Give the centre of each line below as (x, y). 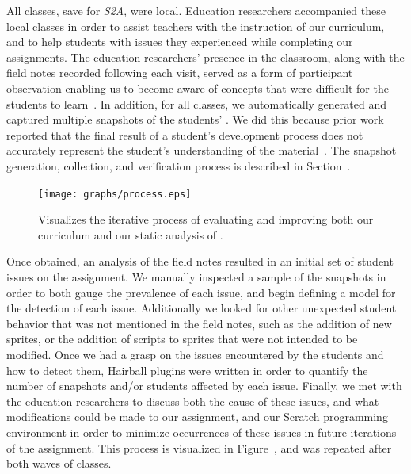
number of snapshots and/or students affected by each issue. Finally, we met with (204, 386)
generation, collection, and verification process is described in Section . (179, 165)
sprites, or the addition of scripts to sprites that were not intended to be (182, 339)
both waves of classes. (59, 463)
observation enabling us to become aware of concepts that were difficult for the (198, 88)
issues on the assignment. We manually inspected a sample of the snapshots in (196, 276)
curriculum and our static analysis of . (131, 234)
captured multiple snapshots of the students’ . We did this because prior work (195, 119)
